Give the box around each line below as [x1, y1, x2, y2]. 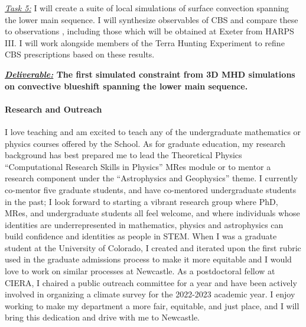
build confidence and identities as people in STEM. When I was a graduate [5, 230, 277, 242]
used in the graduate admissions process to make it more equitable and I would [5, 253, 292, 265]
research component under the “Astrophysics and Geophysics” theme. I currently [5, 172, 298, 184]
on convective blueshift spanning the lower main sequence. [5, 79, 248, 92]
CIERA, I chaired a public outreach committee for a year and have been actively [5, 276, 297, 288]
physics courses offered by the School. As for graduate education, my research [5, 137, 286, 149]
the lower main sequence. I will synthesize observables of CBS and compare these [5, 13, 298, 25]
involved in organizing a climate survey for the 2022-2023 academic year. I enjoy [5, 288, 295, 300]
